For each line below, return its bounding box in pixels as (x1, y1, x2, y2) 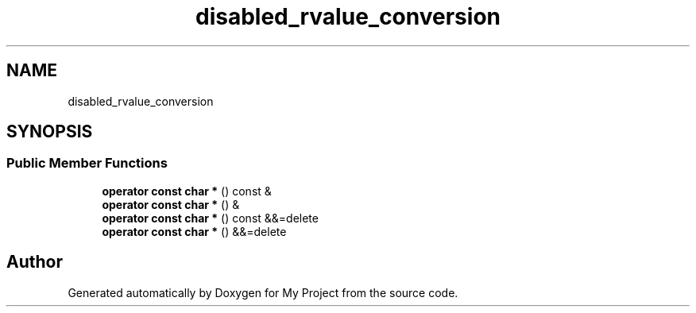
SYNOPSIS (6, 122, 93, 142)
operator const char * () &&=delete (102, 224, 287, 238)
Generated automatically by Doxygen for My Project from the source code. (68, 285, 458, 299)
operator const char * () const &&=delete (102, 211, 319, 225)
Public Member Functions (6, 155, 168, 172)
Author (6, 252, 63, 272)
